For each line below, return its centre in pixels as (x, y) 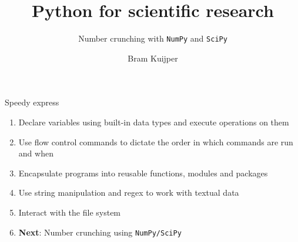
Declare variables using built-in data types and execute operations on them (154, 122)
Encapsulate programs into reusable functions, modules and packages (143, 173)
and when (36, 153)
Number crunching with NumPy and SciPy (153, 38)
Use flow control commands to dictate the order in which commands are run (156, 142)
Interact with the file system (70, 212)
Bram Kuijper (153, 58)
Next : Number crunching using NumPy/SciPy (100, 232)
